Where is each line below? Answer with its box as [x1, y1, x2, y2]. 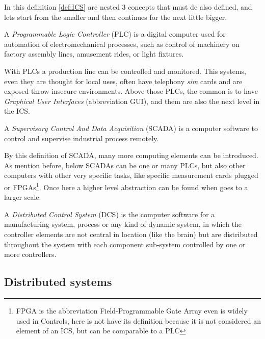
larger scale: [4, 192, 41, 202]
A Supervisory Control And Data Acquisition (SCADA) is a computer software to [4, 122, 258, 133]
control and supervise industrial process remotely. [4, 133, 159, 143]
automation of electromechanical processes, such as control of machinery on [4, 38, 240, 49]
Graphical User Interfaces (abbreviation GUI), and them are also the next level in [4, 95, 260, 106]
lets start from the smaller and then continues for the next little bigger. [4, 11, 227, 22]
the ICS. [4, 106, 30, 116]
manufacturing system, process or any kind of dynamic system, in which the [4, 219, 242, 229]
